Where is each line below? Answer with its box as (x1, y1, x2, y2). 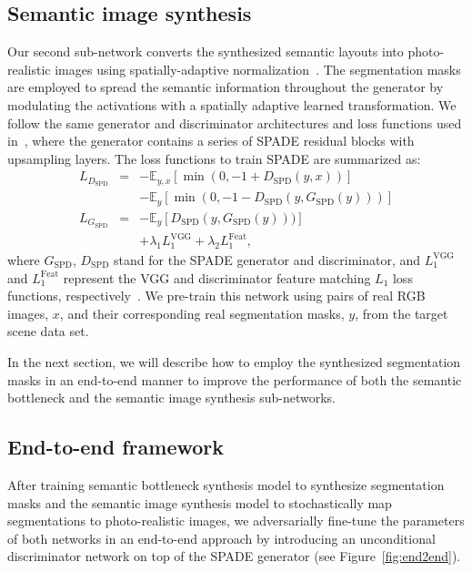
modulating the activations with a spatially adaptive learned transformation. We (7, 95, 457, 114)
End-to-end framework (7, 433, 225, 461)
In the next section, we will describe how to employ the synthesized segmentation (7, 352, 461, 371)
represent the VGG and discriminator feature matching (63, 268, 371, 287)
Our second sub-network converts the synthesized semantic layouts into (7, 42, 404, 61)
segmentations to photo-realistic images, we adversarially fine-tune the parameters (7, 511, 465, 530)
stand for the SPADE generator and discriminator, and (114, 250, 421, 269)
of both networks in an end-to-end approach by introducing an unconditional (7, 528, 436, 547)
